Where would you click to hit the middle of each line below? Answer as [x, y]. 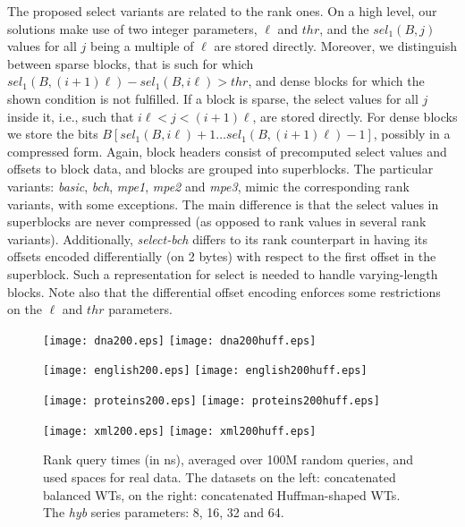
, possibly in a [412, 134]
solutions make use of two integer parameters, [132, 28]
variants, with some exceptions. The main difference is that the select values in [223, 204]
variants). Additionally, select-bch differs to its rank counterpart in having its [218, 238]
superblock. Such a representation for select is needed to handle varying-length [223, 273]
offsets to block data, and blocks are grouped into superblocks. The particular [220, 169]
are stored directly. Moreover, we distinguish [335, 46]
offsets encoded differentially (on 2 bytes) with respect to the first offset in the [222, 256]
